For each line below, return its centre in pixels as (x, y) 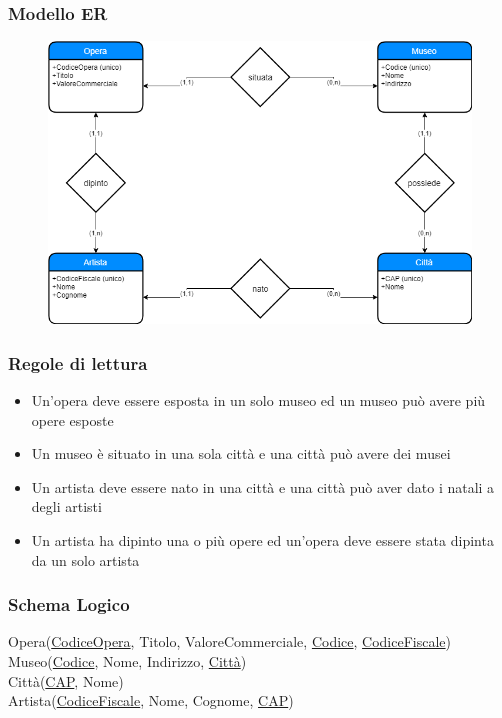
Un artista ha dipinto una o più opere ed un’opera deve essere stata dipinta (262, 540)
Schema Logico (69, 604)
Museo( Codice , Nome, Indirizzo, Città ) (127, 661)
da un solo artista (85, 559)
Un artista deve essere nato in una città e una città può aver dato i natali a (263, 486)
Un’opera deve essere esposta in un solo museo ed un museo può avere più (258, 400)
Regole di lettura (78, 362)
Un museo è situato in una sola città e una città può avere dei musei (241, 453)
